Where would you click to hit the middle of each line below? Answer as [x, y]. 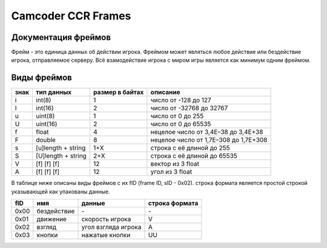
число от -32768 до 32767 [189, 108]
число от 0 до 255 [177, 116]
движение [51, 220]
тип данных [54, 92]
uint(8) [45, 116]
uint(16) [47, 124]
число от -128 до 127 [181, 100]
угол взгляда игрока [111, 227]
